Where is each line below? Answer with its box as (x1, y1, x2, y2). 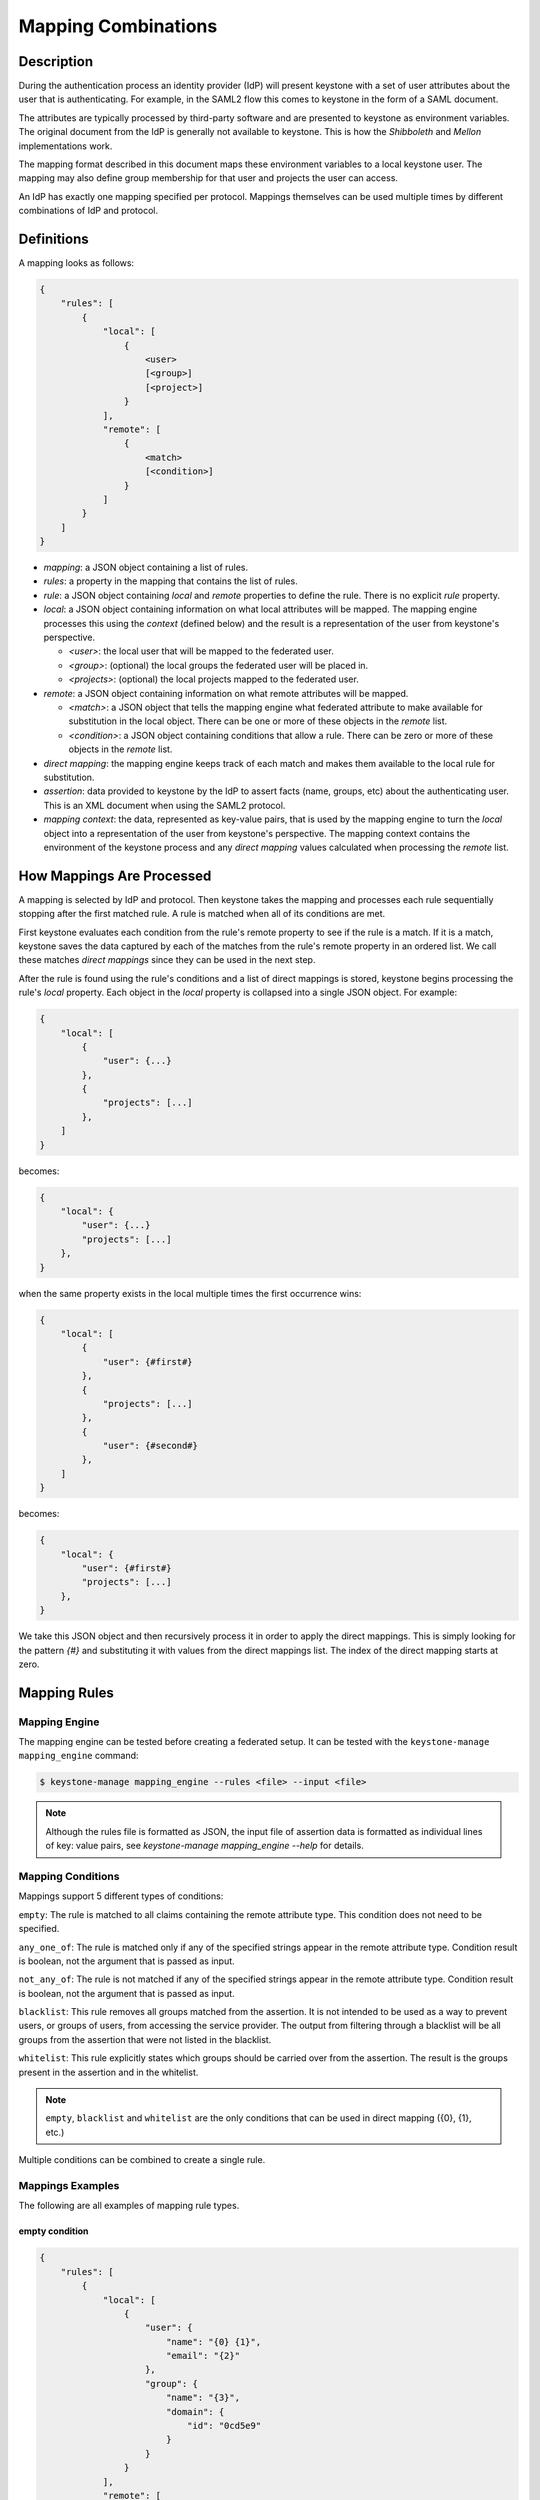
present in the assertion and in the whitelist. (18, 2066, 199, 2078)
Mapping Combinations (18, 15, 218, 37)
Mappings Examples (18, 2178, 120, 2192)
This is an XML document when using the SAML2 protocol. (43, 799, 286, 811)
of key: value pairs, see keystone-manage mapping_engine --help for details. (45, 1840, 364, 1852)
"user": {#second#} (102, 1440, 199, 1452)
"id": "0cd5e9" (186, 2420, 262, 2432)
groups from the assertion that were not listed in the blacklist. (18, 2033, 272, 2045)
